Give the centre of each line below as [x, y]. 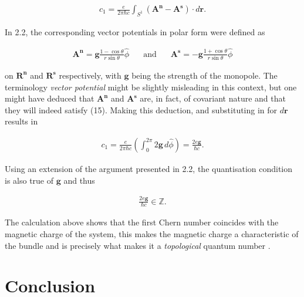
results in [21, 121]
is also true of [29, 180]
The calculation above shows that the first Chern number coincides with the [142, 222]
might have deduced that [50, 98]
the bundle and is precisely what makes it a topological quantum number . [138, 245]
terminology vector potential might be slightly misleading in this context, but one [151, 87]
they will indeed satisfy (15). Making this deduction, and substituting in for [141, 109]
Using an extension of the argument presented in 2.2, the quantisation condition [149, 168]
